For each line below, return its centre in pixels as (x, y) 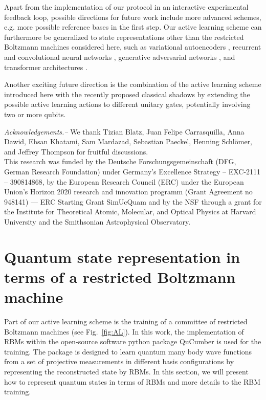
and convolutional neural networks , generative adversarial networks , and (120, 57)
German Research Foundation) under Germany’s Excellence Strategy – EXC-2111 (132, 171)
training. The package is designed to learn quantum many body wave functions (128, 351)
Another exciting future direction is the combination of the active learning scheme (133, 84)
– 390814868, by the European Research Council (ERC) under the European (124, 181)
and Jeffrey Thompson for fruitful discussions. (76, 151)
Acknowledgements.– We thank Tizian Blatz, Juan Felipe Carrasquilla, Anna (124, 131)
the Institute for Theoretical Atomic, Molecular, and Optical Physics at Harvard (130, 212)
